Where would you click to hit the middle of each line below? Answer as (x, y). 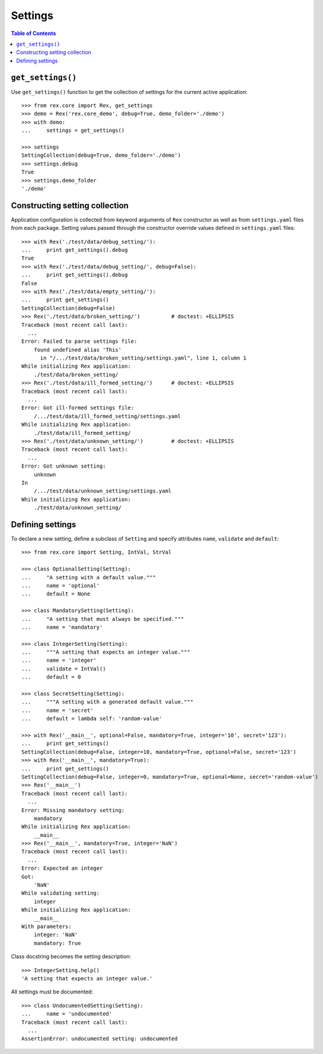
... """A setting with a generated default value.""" (108, 702)
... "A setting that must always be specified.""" (103, 619)
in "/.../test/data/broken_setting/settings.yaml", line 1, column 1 (143, 358)
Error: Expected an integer (62, 868)
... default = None (56, 594)
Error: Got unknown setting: (64, 466)
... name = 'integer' (59, 660)
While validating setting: (61, 893)
